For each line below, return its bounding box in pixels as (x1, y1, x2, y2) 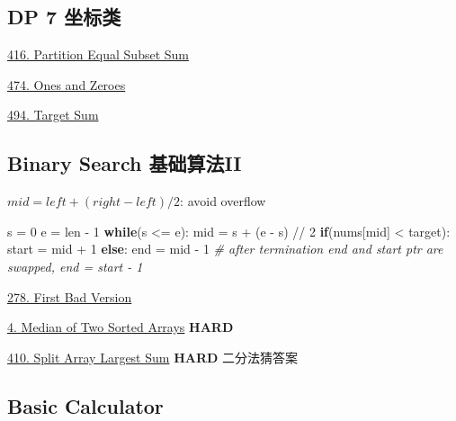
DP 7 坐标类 (7, 3, 121, 31)
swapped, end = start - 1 (7, 256, 143, 275)
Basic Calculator (7, 391, 164, 419)
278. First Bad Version (7, 287, 132, 306)
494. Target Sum (7, 105, 99, 124)
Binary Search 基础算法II (7, 149, 242, 177)
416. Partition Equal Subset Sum (7, 45, 189, 64)
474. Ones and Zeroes (7, 75, 126, 94)
